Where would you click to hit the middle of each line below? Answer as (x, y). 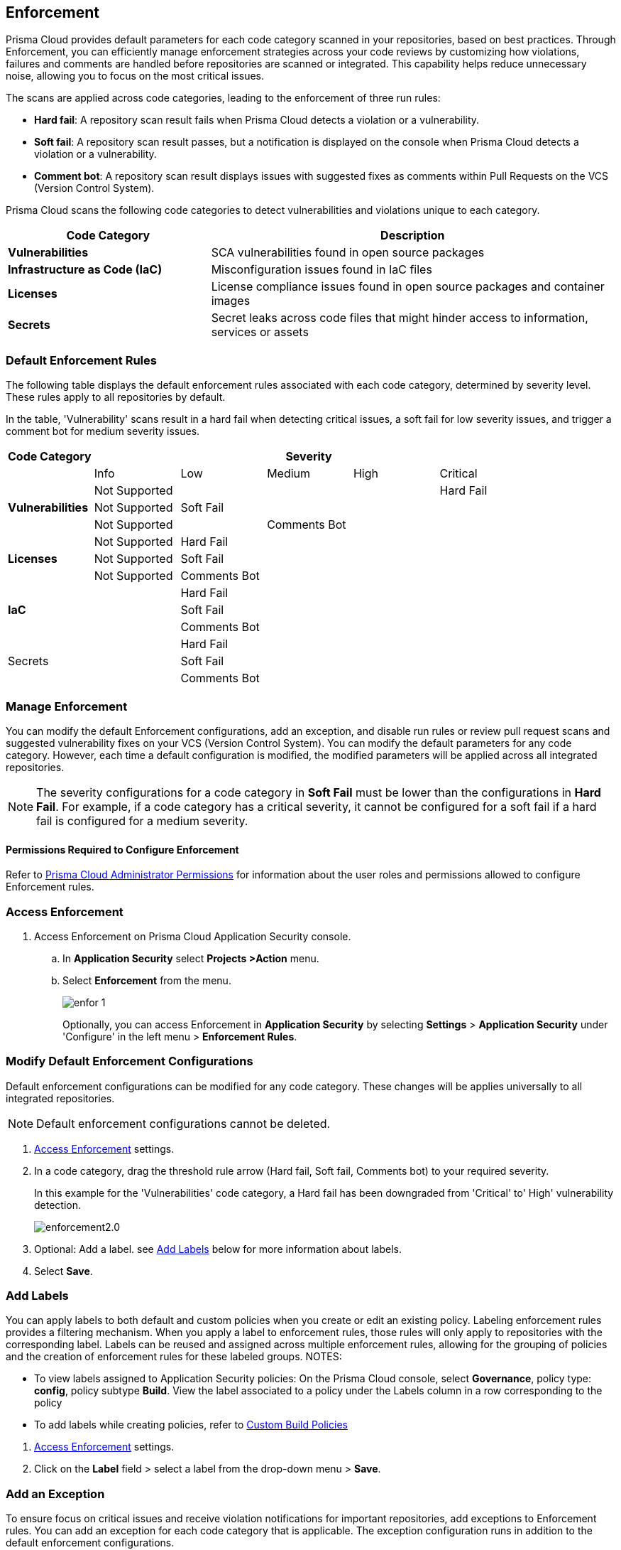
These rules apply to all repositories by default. (116, 397)
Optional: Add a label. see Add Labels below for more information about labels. (218, 1249)
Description (413, 236)
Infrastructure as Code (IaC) (85, 270)
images (231, 301)
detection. (58, 1205)
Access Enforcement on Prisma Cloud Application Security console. (193, 936)
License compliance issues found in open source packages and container (408, 287)
